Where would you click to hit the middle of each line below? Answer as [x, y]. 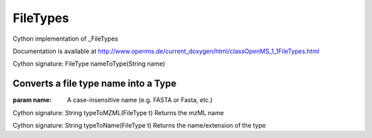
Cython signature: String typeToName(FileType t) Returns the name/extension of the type [139, 126]
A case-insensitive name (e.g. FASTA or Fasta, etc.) [140, 100]
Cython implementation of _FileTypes [65, 39]
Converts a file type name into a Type [95, 84]
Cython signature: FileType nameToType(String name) [89, 64]
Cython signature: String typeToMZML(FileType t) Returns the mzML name [118, 112]
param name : [32, 100]
